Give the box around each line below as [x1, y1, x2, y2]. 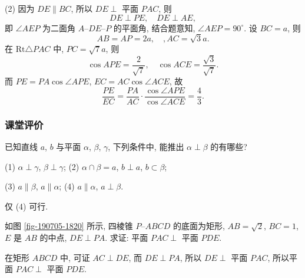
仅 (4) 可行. [5, 199, 48, 212]
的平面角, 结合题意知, [113, 21, 195, 34]
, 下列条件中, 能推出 [108, 140, 184, 153]
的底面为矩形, [173, 220, 225, 232]
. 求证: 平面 [105, 231, 148, 244]
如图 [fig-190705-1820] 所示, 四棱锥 [5, 220, 133, 232]
